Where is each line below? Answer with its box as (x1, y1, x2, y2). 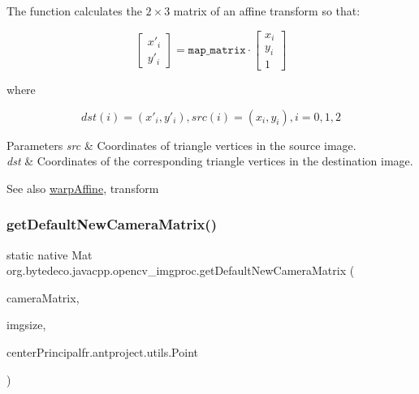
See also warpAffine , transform (6, 179, 159, 196)
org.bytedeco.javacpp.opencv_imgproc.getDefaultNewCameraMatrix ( (6, 262, 355, 279)
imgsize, (6, 316, 46, 333)
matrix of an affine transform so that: (173, 2, 361, 19)
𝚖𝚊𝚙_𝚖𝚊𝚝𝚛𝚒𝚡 (188, 44, 246, 56)
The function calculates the (6, 2, 142, 19)
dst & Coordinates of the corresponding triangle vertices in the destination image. (6, 152, 413, 169)
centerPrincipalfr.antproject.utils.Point (6, 343, 198, 360)
